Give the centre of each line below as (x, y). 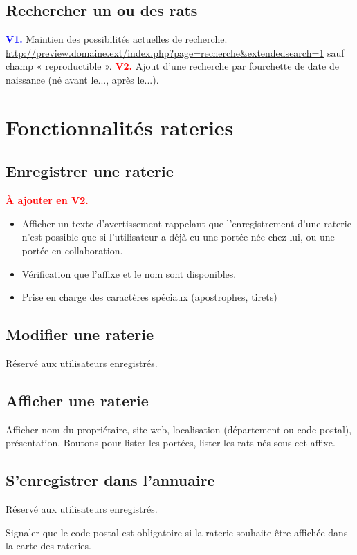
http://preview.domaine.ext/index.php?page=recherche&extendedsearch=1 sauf (175, 52)
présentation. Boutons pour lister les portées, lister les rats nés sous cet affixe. (171, 443)
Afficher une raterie (77, 400)
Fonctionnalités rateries (120, 127)
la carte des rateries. (48, 546)
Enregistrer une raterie (90, 171)
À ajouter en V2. (47, 200)
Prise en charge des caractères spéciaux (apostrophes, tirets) (149, 297)
